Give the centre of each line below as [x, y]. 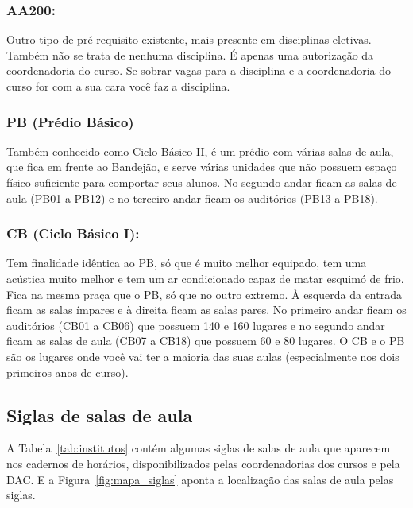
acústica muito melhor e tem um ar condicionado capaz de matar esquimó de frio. [205, 278]
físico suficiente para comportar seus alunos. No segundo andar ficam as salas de [202, 182]
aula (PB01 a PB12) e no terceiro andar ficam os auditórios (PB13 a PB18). [192, 198]
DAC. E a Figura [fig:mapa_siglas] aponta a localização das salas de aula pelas [200, 479]
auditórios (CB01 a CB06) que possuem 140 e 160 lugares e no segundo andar [196, 325]
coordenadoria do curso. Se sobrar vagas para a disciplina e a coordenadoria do [199, 70]
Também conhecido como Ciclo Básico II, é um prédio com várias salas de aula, [200, 151]
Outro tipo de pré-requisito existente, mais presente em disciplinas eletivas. [189, 39]
